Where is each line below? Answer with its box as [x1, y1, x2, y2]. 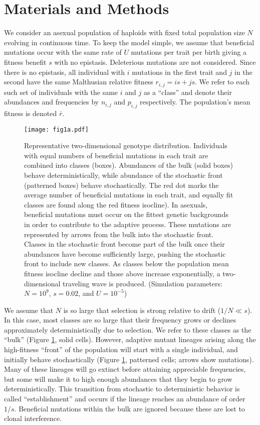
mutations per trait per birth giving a [131, 47, 247, 57]
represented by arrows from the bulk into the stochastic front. [24, 229, 214, 239]
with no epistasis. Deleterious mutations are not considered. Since [54, 56, 256, 67]
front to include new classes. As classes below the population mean [24, 258, 229, 269]
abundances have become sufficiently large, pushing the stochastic [24, 248, 226, 259]
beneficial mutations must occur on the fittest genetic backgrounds [24, 209, 228, 220]
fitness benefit [4, 56, 47, 67]
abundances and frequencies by [4, 96, 99, 107]
